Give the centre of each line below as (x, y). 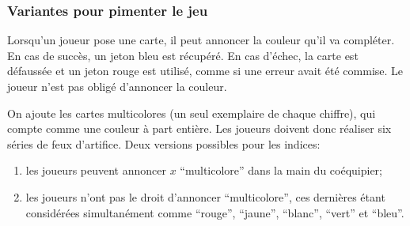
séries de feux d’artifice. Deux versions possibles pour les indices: (164, 143)
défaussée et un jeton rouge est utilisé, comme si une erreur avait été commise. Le (205, 71)
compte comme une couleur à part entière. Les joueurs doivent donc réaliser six (199, 128)
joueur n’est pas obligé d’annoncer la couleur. (117, 86)
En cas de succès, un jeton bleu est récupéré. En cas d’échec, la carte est (183, 55)
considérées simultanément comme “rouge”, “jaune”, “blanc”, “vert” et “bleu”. (215, 212)
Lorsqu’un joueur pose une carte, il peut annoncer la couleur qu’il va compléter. (201, 40)
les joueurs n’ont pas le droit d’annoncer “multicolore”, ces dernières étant (205, 196)
